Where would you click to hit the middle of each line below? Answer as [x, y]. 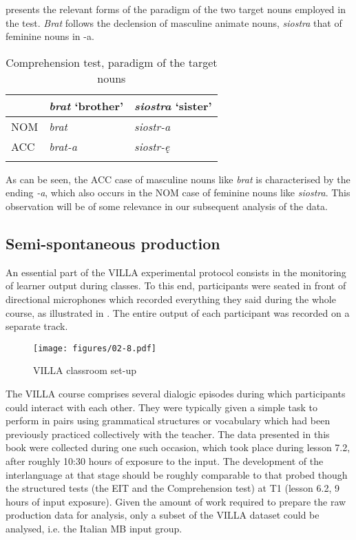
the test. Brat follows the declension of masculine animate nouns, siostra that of [174, 22]
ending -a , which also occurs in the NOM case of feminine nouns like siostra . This [178, 193]
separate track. [37, 326]
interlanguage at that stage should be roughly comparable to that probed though [177, 474]
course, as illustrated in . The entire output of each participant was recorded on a [178, 312]
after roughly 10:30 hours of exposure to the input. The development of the [165, 460]
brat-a [63, 146]
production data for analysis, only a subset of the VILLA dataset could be [163, 515]
